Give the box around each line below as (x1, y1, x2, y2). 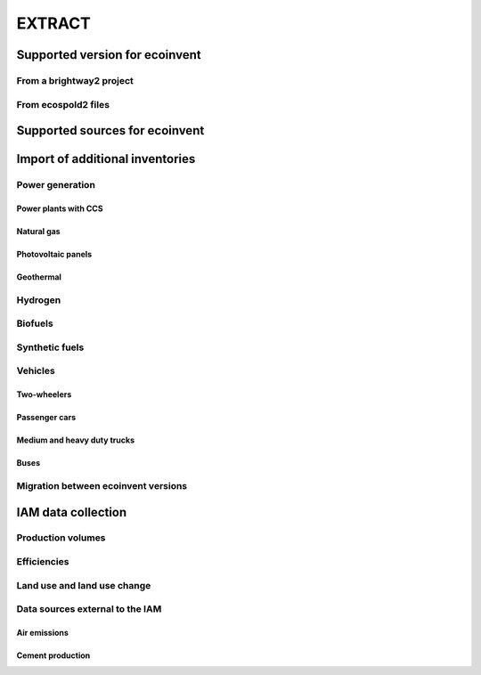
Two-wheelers (16, 389, 72, 400)
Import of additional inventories (16, 151, 196, 167)
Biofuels (16, 317, 53, 329)
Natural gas (16, 225, 61, 236)
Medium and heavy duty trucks (16, 435, 135, 445)
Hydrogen (16, 294, 61, 306)
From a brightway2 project (16, 74, 134, 86)
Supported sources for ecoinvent (16, 123, 205, 138)
